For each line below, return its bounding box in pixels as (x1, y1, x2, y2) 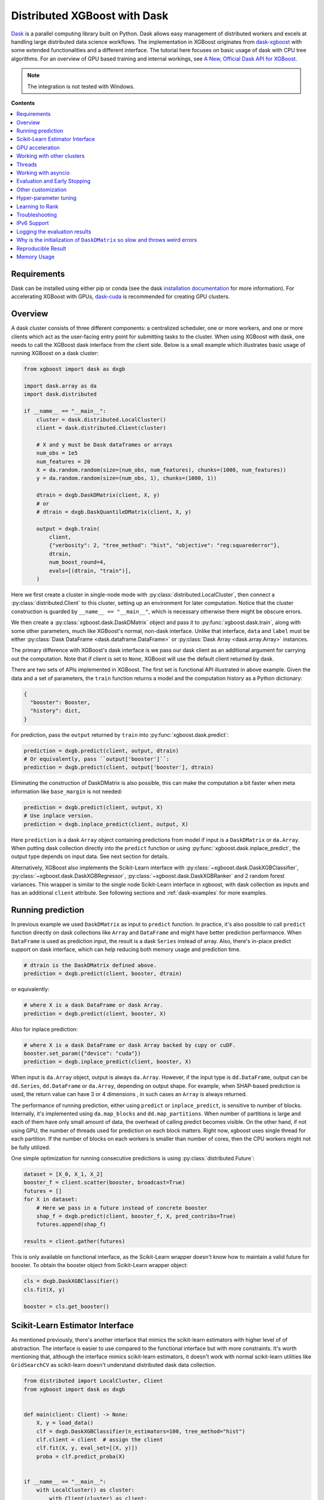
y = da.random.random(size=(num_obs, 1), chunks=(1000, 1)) (36, 475, 217, 482)
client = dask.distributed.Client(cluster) (36, 425, 166, 431)
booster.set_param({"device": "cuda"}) (23, 1050, 141, 1057)
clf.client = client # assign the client (36, 1436, 163, 1443)
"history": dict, (30, 707, 81, 714)
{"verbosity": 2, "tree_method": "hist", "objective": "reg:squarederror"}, (49, 542, 280, 549)
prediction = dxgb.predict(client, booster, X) (23, 1010, 166, 1017)
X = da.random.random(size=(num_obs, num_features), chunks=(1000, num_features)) (36, 466, 287, 473)
